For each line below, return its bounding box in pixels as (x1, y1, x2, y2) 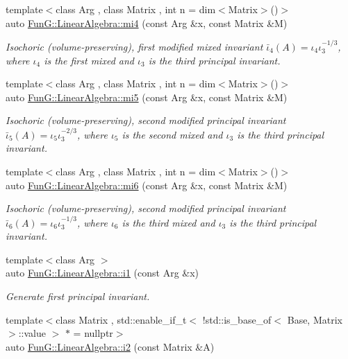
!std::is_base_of (202, 312, 272, 326)
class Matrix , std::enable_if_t (56, 312, 187, 326)
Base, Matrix (287, 312, 342, 326)
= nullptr (73, 326, 113, 340)
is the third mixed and (122, 215, 215, 229)
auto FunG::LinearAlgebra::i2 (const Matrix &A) (6, 339, 215, 353)
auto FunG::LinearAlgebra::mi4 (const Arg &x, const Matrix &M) (6, 15, 288, 30)
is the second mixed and (122, 127, 223, 141)
